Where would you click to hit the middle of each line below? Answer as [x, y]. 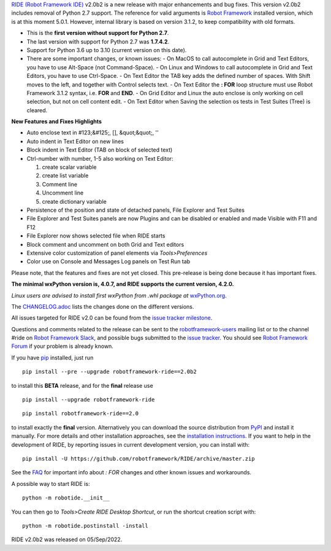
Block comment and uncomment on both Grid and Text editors [105, 244]
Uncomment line [63, 193]
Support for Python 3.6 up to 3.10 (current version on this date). [107, 50]
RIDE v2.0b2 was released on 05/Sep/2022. [67, 539]
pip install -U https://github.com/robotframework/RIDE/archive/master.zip [139, 458]
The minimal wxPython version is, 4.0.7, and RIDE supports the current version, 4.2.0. [123, 284]
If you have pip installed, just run [52, 357]
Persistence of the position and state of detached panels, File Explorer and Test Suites [136, 210]
